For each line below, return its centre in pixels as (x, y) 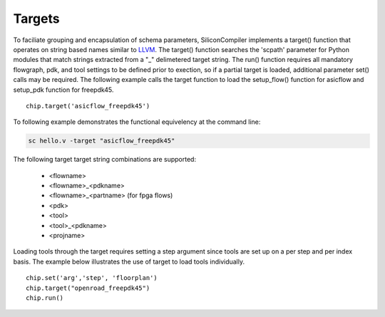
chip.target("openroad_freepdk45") (88, 288)
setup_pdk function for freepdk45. (63, 90)
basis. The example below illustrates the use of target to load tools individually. (129, 261)
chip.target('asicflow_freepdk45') (88, 106)
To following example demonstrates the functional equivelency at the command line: (137, 122)
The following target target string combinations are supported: (104, 160)
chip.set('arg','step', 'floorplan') (92, 278)
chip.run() (45, 298)
